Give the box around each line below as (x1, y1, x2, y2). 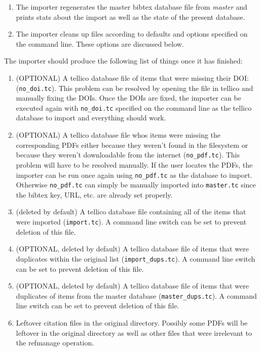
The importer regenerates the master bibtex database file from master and (16, 2, 247, 12)
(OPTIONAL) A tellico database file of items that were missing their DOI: (16, 72, 249, 83)
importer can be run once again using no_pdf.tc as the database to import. (16, 169, 252, 180)
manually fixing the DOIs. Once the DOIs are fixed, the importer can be (16, 92, 241, 103)
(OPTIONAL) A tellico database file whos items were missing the (16, 130, 221, 140)
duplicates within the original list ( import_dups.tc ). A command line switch (16, 253, 255, 264)
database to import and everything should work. (16, 112, 166, 123)
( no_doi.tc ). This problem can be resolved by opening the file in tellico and (16, 82, 253, 93)
